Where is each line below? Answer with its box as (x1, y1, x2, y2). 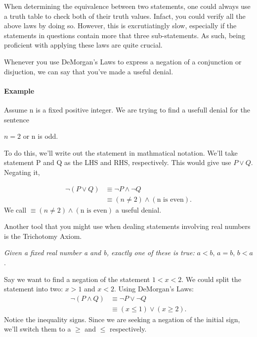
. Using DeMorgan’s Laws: (114, 283, 194, 294)
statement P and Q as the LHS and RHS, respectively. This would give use (4, 157, 231, 168)
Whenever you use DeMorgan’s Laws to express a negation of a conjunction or (4, 56, 242, 66)
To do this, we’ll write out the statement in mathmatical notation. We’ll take (4, 147, 238, 158)
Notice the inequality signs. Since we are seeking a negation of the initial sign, (4, 314, 240, 324)
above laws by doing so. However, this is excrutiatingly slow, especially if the (4, 20, 237, 31)
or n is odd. (23, 131, 58, 141)
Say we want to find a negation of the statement (4, 274, 150, 284)
